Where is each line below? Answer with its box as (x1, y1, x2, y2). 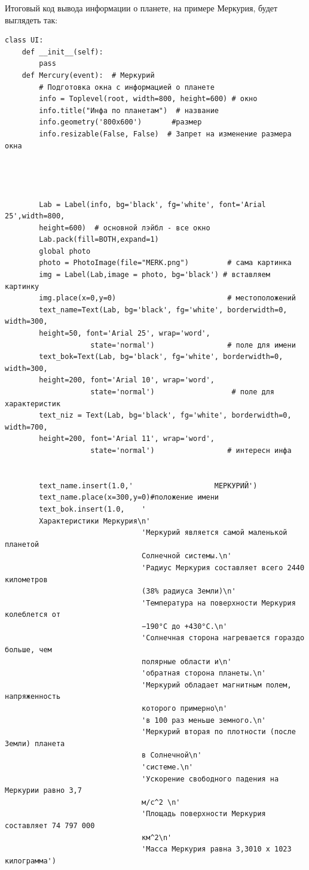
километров (5, 575, 48, 584)
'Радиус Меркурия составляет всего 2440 (142, 563, 305, 572)
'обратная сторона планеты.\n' (142, 669, 266, 678)
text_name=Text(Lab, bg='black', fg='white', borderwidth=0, (39, 305, 287, 314)
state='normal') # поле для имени (90, 340, 296, 349)
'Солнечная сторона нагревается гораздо (142, 634, 305, 643)
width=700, (5, 422, 48, 431)
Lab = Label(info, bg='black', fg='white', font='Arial (39, 200, 266, 209)
